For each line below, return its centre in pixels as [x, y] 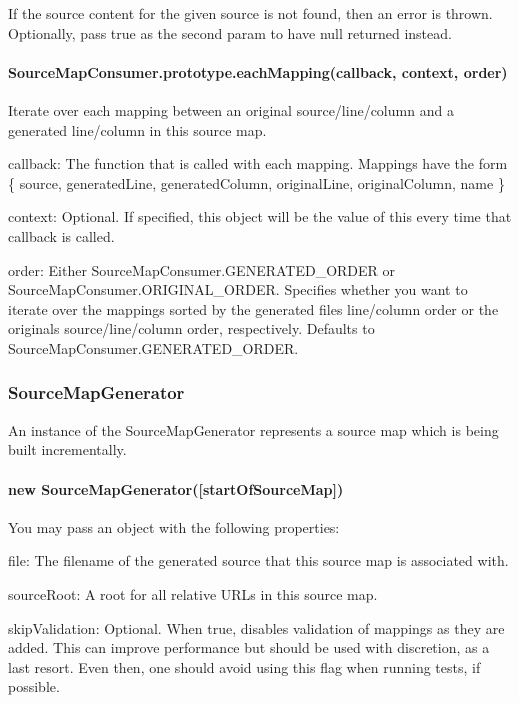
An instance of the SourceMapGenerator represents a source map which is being [253, 429]
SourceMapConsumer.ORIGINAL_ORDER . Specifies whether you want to [238, 289]
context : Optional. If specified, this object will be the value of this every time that [260, 216]
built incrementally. [67, 449]
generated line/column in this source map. [137, 129]
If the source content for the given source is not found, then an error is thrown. [250, 13]
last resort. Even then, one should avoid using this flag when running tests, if [244, 666]
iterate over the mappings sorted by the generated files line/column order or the [253, 308]
